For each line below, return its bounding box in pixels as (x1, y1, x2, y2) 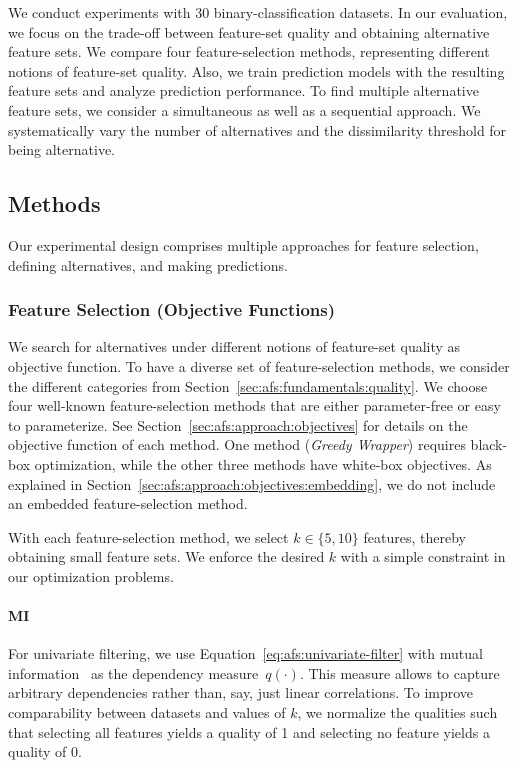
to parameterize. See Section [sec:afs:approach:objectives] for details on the (8, 414, 468, 435)
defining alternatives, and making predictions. (8, 254, 288, 275)
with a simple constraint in (340, 546, 506, 567)
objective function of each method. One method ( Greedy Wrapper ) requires (8, 434, 466, 455)
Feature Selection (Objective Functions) (8, 297, 336, 322)
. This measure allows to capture (299, 662, 500, 683)
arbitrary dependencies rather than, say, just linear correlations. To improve (8, 682, 474, 703)
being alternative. (8, 139, 116, 160)
